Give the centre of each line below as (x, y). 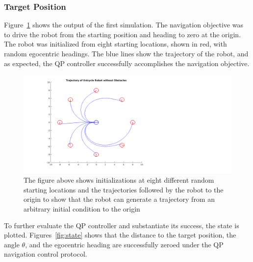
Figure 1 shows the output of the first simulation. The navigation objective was (124, 25)
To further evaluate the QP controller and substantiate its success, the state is (122, 225)
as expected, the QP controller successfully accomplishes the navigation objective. (127, 63)
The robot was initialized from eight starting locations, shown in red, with (115, 44)
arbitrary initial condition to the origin (82, 208)
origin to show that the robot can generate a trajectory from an (119, 199)
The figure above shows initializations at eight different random (119, 180)
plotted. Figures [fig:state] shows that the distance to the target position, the (120, 235)
